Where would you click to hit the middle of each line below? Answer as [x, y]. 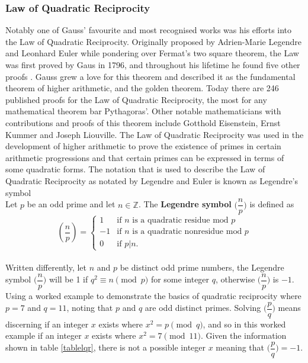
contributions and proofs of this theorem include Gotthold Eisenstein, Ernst [143, 122]
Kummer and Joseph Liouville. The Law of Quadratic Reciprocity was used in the [155, 134]
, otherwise [235, 279]
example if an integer [44, 335]
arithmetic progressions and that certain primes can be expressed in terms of [145, 157]
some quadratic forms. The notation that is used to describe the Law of [135, 169]
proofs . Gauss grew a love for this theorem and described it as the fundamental [150, 76]
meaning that [240, 347]
